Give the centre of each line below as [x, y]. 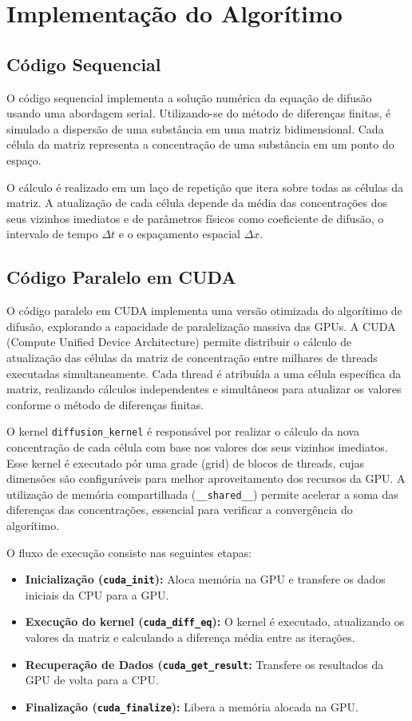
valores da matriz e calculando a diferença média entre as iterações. [190, 637]
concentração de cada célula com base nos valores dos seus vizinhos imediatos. [197, 446]
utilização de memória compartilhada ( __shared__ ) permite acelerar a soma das [202, 494]
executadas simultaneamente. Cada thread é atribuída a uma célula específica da [204, 373]
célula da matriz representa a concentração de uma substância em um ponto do [200, 144]
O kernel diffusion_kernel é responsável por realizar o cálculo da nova [183, 431]
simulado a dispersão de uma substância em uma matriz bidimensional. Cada [195, 128]
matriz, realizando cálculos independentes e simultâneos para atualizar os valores [204, 389]
